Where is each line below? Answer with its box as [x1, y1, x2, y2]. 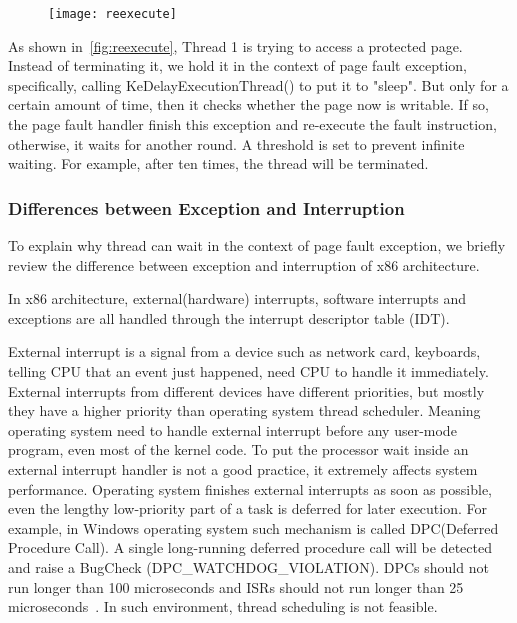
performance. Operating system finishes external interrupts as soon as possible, [8, 478, 493, 499]
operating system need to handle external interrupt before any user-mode [8, 419, 457, 440]
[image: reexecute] [48, 7, 177, 21]
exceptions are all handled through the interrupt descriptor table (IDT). [8, 307, 450, 328]
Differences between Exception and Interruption [8, 195, 405, 220]
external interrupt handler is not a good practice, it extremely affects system [8, 458, 478, 479]
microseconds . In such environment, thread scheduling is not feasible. [8, 596, 438, 617]
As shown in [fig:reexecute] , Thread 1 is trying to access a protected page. [8, 35, 463, 56]
